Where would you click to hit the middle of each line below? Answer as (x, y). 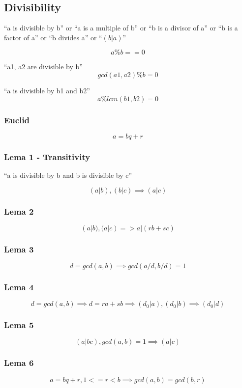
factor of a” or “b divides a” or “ (53, 37)
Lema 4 (19, 287)
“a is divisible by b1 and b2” (47, 90)
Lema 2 (19, 211)
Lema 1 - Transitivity (47, 156)
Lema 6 (19, 363)
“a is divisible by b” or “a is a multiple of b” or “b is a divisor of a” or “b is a (121, 28)
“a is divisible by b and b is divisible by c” (68, 175)
